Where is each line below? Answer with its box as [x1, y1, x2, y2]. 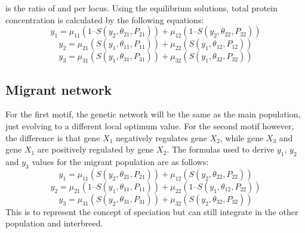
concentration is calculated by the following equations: [5, 13, 204, 26]
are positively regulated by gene [37, 143, 154, 156]
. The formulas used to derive [167, 143, 275, 156]
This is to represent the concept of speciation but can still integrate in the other [5, 205, 298, 218]
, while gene [220, 131, 264, 144]
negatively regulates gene [115, 131, 207, 144]
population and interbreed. [5, 217, 103, 229]
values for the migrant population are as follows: [32, 155, 209, 167]
